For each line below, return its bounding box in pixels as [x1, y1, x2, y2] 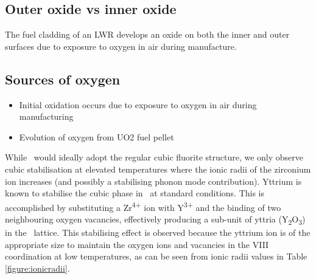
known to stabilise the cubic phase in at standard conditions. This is [5, 187, 265, 199]
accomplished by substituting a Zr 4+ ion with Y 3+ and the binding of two [5, 199, 281, 213]
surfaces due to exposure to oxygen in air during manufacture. [5, 40, 237, 52]
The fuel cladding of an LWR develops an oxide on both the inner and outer [5, 28, 290, 41]
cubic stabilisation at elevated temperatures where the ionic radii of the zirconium [5, 162, 311, 175]
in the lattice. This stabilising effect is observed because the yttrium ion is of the [5, 226, 311, 239]
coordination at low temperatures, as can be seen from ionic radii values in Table [5, 250, 307, 263]
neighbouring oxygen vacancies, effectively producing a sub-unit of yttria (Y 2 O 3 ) [5, 213, 306, 227]
